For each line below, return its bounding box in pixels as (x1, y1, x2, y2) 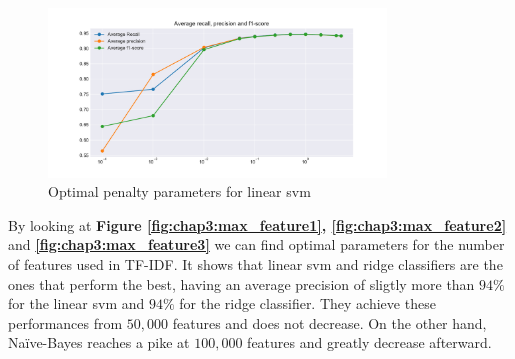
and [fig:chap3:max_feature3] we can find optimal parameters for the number (8, 234, 505, 255)
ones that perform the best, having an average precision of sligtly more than (8, 273, 475, 294)
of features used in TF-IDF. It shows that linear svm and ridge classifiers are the (8, 253, 503, 274)
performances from (8, 312, 123, 333)
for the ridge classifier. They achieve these (179, 293, 436, 314)
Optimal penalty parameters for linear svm (48, 181, 311, 202)
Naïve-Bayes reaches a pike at (8, 332, 190, 353)
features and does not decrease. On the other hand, (172, 312, 487, 333)
